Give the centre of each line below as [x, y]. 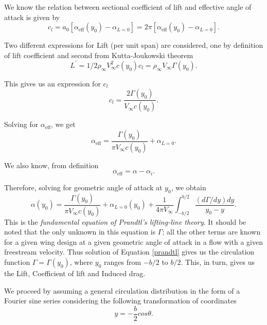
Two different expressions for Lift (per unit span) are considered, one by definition [134, 45]
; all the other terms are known [211, 232]
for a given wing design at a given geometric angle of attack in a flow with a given [133, 241]
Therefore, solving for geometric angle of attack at [83, 187]
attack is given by [32, 17]
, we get [63, 124]
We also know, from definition [51, 165]
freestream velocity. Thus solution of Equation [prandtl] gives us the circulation [129, 252]
